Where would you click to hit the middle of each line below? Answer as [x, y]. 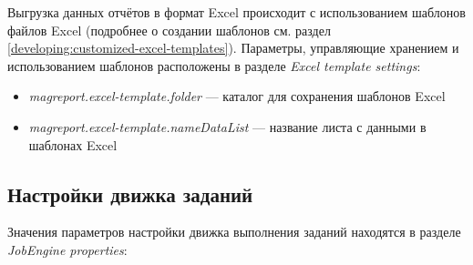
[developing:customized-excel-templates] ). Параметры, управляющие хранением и [233, 48]
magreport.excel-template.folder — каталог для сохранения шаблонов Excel [237, 96]
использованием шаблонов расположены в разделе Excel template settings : [214, 65]
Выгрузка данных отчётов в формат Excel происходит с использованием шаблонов [236, 12]
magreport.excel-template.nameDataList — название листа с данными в [227, 126]
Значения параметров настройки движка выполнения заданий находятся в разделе [234, 232]
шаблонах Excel [73, 144]
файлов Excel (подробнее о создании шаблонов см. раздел [169, 30]
